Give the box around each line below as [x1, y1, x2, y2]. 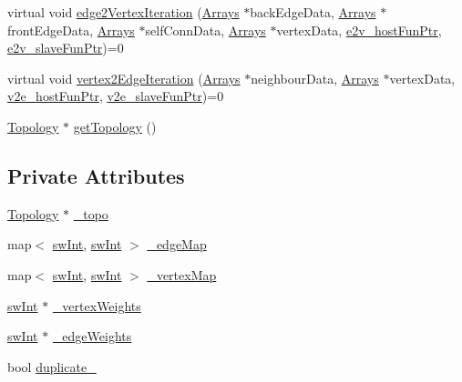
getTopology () [73, 116, 157, 136]
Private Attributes [7, 161, 185, 189]
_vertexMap [147, 265, 217, 284]
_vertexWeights [52, 296, 141, 315]
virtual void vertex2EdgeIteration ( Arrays [7, 68, 241, 87]
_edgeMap [147, 235, 207, 254]
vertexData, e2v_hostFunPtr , [276, 20, 442, 39]
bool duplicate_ [7, 357, 97, 376]
